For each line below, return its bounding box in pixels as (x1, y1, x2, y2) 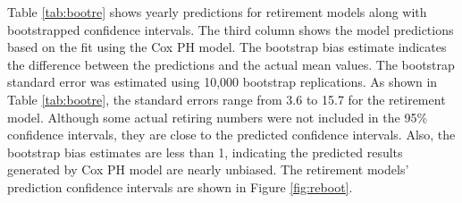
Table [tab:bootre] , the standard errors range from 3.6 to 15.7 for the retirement (7, 89, 446, 108)
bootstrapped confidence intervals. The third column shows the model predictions (7, 20, 454, 38)
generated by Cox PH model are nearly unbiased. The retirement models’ (7, 160, 409, 179)
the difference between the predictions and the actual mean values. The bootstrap (7, 55, 455, 73)
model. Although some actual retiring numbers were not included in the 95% (7, 107, 428, 126)
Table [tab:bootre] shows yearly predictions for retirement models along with (7, 3, 427, 21)
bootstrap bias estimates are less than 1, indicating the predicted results (7, 142, 403, 161)
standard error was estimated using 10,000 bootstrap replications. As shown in (7, 72, 438, 91)
